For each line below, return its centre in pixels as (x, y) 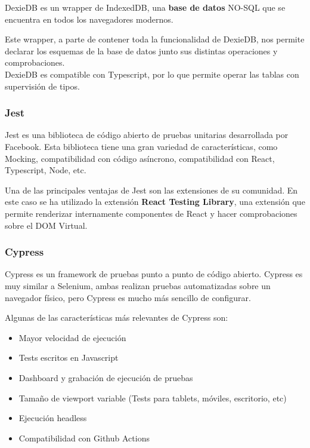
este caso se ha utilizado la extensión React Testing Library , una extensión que (155, 202)
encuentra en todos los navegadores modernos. (89, 19)
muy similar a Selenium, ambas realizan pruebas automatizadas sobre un (138, 285)
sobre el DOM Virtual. (46, 225)
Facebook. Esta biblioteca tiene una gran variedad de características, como (141, 146)
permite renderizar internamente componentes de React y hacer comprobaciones (151, 213)
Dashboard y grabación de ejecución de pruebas (106, 377)
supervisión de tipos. (42, 86)
